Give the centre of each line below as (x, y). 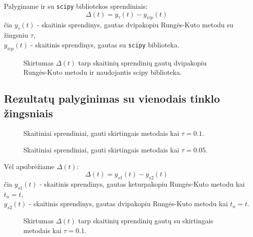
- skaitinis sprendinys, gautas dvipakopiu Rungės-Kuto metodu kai (128, 204)
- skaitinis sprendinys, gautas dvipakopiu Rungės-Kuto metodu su (135, 25)
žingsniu (16, 35)
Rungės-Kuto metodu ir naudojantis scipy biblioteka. (103, 72)
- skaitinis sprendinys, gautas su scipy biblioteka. (105, 44)
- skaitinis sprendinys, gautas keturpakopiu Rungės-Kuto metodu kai (142, 184)
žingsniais (29, 113)
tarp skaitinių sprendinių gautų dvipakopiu (142, 62)
